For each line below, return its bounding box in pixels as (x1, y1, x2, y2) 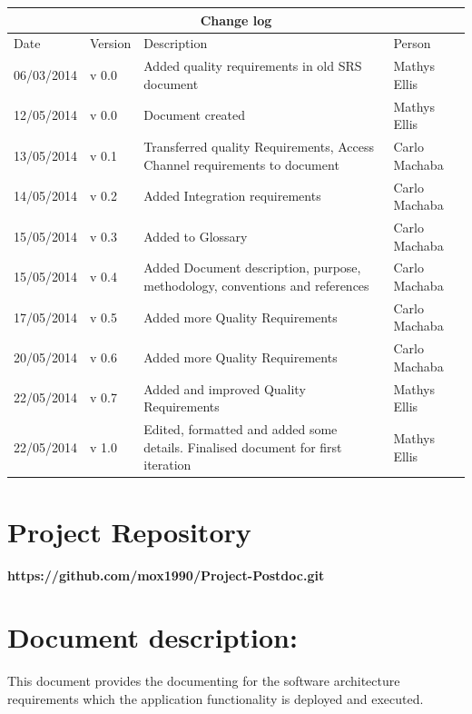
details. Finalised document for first (143, 437, 342, 456)
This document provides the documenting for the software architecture (7, 671, 400, 690)
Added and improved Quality (143, 379, 306, 398)
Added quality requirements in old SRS (143, 56, 362, 75)
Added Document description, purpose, (143, 258, 361, 277)
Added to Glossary (143, 226, 248, 245)
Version (90, 34, 132, 53)
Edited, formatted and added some (143, 420, 338, 439)
